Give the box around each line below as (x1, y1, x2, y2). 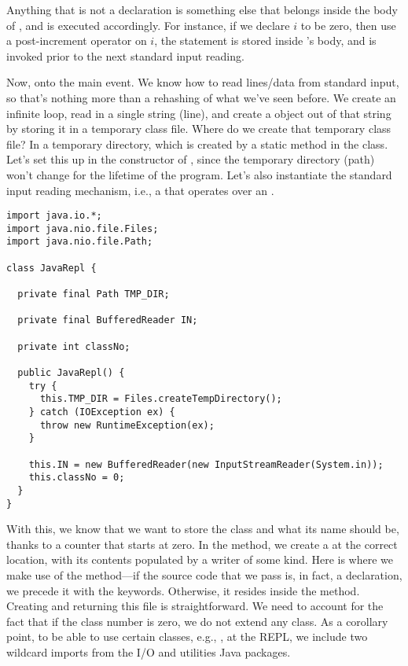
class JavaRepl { (6, 262, 97, 274)
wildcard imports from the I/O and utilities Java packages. (6, 643, 291, 660)
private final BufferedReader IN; (17, 315, 198, 326)
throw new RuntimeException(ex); (39, 419, 215, 431)
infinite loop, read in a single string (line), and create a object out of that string (6, 105, 391, 121)
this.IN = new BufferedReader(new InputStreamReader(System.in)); (28, 458, 384, 470)
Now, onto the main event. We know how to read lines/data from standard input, (6, 74, 399, 90)
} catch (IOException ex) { (28, 406, 175, 418)
